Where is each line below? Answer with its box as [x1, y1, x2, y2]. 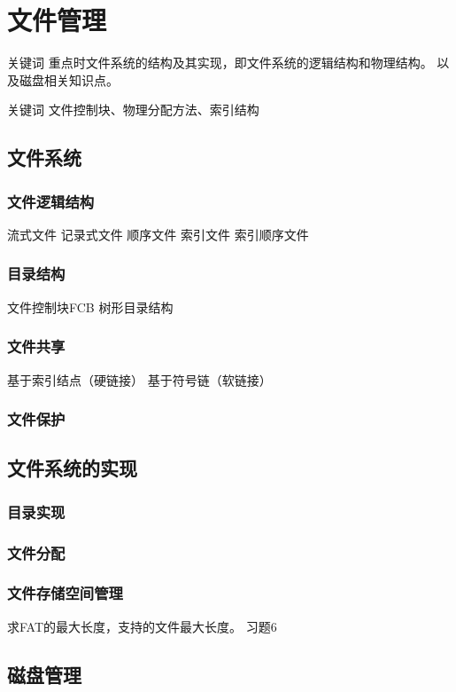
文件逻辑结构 [7, 190, 95, 212]
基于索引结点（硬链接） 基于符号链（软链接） [7, 370, 272, 389]
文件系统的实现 [7, 454, 137, 482]
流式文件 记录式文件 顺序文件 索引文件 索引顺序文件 [7, 224, 309, 243]
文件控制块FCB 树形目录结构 [7, 297, 174, 316]
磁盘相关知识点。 [19, 70, 119, 89]
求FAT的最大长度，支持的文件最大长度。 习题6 [7, 617, 277, 635]
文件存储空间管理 [7, 582, 123, 604]
